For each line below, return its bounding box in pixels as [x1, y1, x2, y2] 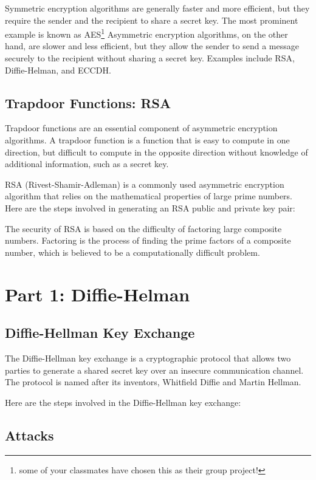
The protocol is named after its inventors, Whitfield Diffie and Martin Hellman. [5, 375, 301, 388]
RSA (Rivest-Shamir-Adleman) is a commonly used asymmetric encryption [5, 177, 284, 190]
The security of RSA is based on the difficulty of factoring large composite [5, 222, 282, 235]
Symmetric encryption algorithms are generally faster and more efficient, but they [5, 2, 310, 14]
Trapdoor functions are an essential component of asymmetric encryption [5, 122, 278, 134]
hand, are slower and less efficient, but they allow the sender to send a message [5, 39, 299, 52]
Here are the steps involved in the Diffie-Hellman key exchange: [5, 396, 241, 408]
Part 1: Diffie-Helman [5, 281, 190, 306]
